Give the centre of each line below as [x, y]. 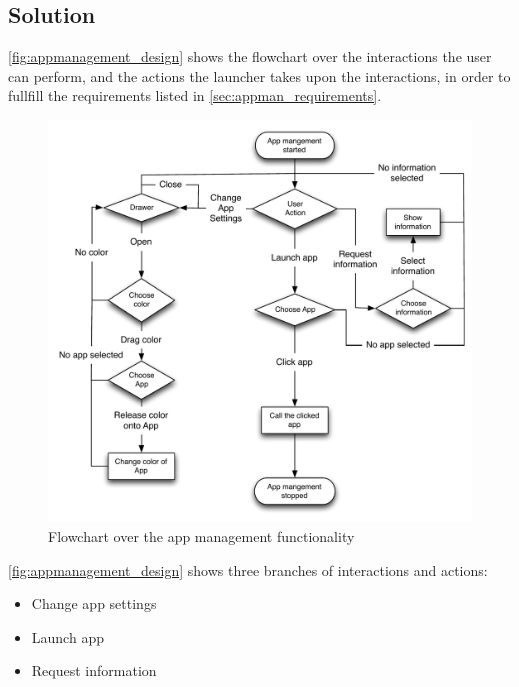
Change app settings [94, 603]
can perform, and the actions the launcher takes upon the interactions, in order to [259, 75]
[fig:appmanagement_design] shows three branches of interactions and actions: [248, 569]
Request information [94, 670]
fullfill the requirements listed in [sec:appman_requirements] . [195, 95]
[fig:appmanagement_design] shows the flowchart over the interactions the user [250, 56]
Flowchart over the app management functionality [201, 536]
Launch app [67, 636]
